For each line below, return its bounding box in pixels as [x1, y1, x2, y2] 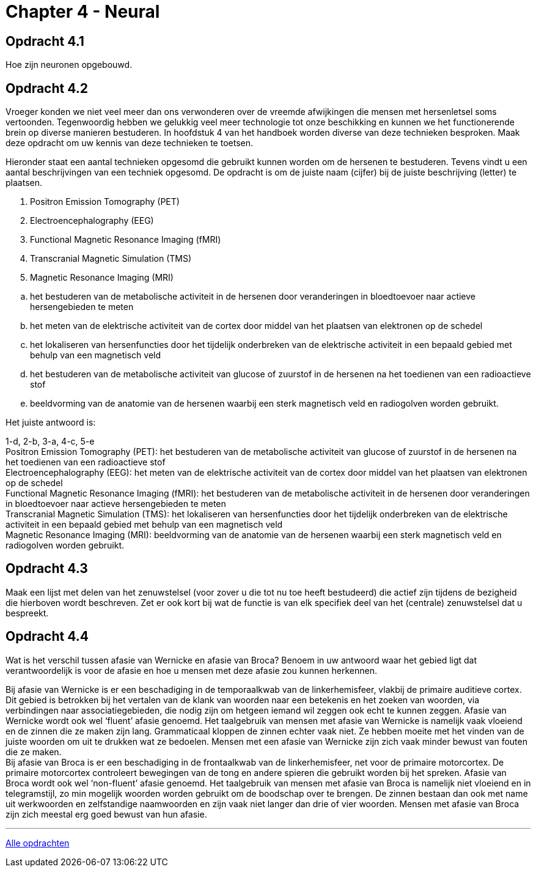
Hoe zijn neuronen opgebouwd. [6, 59, 133, 70]
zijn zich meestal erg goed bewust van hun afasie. [6, 808, 207, 819]
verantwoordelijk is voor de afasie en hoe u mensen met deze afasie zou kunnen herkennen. [6, 665, 378, 676]
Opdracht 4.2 [6, 80, 88, 96]
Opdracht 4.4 [6, 629, 89, 645]
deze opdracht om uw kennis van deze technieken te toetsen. [6, 138, 253, 149]
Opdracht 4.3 [6, 561, 88, 577]
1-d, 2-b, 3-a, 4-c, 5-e [6, 436, 95, 447]
